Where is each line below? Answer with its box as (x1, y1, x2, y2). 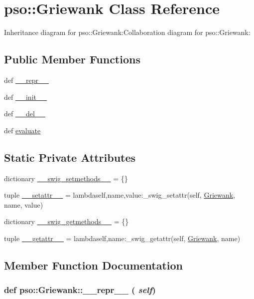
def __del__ (4, 108, 45, 119)
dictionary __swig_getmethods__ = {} (4, 216, 129, 227)
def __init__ (4, 91, 47, 102)
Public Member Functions (4, 51, 140, 67)
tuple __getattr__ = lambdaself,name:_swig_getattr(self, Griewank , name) (4, 233, 241, 243)
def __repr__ (4, 74, 49, 85)
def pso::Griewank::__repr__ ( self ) (4, 284, 156, 296)
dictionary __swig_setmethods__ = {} (4, 173, 128, 183)
